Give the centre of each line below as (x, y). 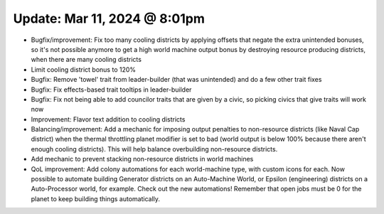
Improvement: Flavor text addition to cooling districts (108, 119)
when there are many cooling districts (86, 60)
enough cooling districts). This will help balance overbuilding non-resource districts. (154, 149)
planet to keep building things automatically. (95, 198)
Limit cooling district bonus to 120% (84, 69)
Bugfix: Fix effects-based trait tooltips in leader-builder (111, 90)
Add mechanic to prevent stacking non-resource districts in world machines (142, 159)
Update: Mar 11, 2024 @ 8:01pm (109, 18)
